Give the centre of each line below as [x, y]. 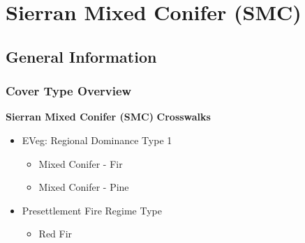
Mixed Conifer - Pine [84, 187]
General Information [81, 56]
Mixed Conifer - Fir [81, 163]
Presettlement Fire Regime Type [92, 210]
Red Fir [55, 234]
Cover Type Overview [69, 91]
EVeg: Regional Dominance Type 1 [97, 140]
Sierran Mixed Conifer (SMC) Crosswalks [108, 117]
